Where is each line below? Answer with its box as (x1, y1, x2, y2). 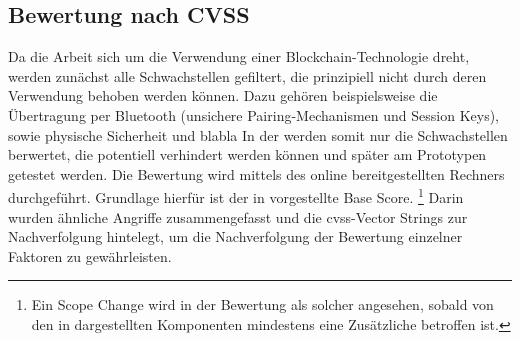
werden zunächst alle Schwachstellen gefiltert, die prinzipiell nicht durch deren (8, 65, 487, 86)
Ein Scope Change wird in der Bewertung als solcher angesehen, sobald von (31, 294, 494, 315)
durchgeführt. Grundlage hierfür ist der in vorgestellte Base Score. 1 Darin (8, 184, 464, 208)
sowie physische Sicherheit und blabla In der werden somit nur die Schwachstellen (8, 124, 508, 145)
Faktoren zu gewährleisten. (8, 245, 172, 266)
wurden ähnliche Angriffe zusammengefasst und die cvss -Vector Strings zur (8, 206, 468, 227)
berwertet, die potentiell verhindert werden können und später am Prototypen (8, 144, 487, 165)
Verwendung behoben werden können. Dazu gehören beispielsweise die (8, 85, 438, 106)
